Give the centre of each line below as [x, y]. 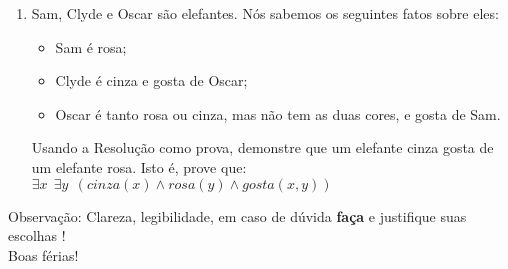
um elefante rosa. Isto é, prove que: [139, 166]
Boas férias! [43, 254]
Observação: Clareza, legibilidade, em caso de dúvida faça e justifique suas [237, 215]
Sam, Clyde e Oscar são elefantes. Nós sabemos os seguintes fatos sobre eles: [265, 13]
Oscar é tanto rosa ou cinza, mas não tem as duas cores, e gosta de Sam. [278, 113]
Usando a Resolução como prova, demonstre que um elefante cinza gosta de [262, 147]
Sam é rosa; [91, 46]
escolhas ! [37, 235]
